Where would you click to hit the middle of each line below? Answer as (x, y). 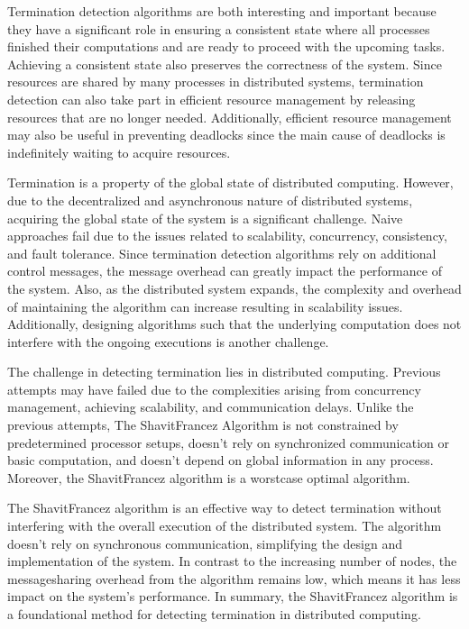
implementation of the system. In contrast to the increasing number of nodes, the (232, 561)
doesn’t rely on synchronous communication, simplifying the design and (205, 543)
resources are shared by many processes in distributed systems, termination (216, 82)
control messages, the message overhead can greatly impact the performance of (225, 271)
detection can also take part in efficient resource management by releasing (212, 99)
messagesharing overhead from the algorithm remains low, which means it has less (234, 578)
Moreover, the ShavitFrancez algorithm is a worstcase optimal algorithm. (209, 477)
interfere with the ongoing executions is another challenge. (168, 341)
